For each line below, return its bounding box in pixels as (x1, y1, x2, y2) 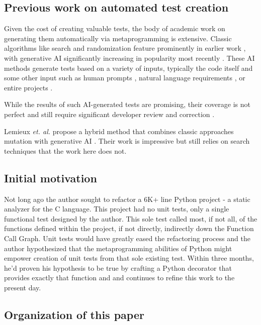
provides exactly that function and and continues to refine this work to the (4, 272, 235, 283)
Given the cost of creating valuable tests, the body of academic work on (4, 23, 225, 34)
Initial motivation (4, 170, 97, 185)
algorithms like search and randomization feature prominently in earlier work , (4, 43, 246, 53)
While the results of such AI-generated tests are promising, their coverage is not (4, 99, 250, 110)
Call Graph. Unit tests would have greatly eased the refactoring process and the (4, 233, 250, 243)
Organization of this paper (4, 306, 144, 322)
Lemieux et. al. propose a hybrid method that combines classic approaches (4, 126, 234, 136)
